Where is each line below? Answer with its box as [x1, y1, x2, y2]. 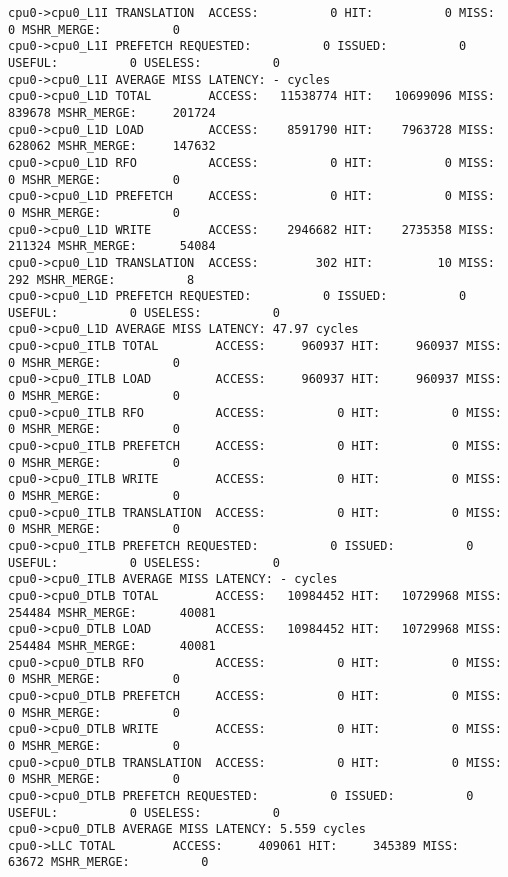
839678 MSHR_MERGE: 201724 [8, 105, 216, 120]
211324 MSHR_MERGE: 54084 [8, 239, 216, 254]
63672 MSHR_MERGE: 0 [8, 855, 209, 870]
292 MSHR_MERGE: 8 [8, 272, 195, 287]
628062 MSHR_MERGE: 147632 [8, 139, 216, 154]
